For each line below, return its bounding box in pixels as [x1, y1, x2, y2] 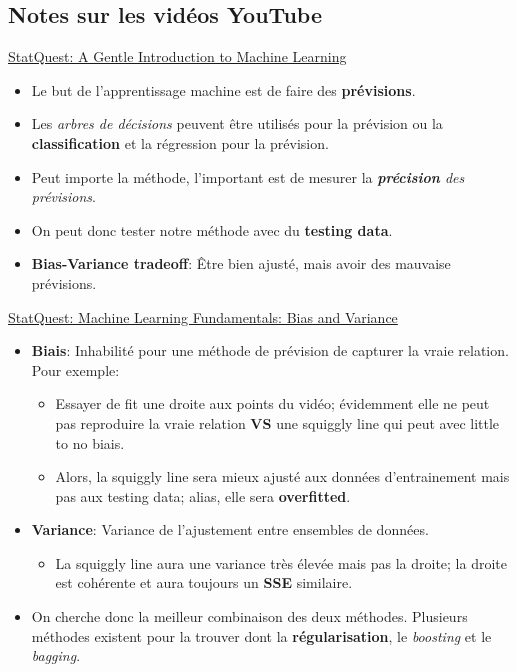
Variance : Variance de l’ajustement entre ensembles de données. [31, 519, 429, 540]
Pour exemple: [31, 359, 120, 380]
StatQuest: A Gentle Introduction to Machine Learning [8, 46, 347, 67]
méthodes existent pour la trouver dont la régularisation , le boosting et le [31, 625, 492, 646]
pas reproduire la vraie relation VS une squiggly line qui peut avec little [55, 412, 500, 433]
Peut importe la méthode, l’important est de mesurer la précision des [31, 166, 465, 187]
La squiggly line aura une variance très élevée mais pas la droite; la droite [55, 552, 507, 573]
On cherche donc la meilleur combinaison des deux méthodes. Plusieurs [31, 606, 468, 627]
